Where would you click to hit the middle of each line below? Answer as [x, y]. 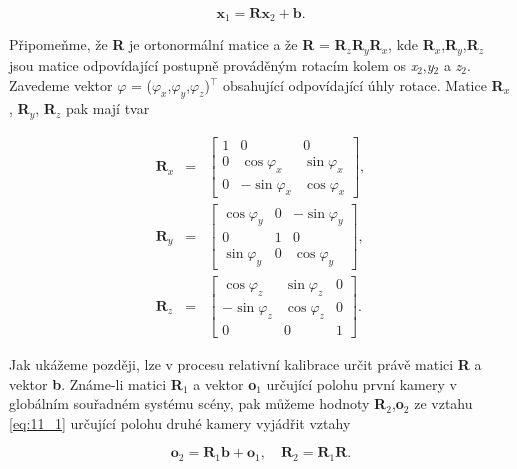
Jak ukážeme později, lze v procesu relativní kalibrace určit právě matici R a [245, 363]
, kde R [411, 44]
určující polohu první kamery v [361, 383]
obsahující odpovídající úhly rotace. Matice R [363, 84]
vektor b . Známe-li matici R [96, 383]
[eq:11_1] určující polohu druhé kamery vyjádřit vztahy [180, 422]
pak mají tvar [107, 108]
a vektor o [225, 383]
